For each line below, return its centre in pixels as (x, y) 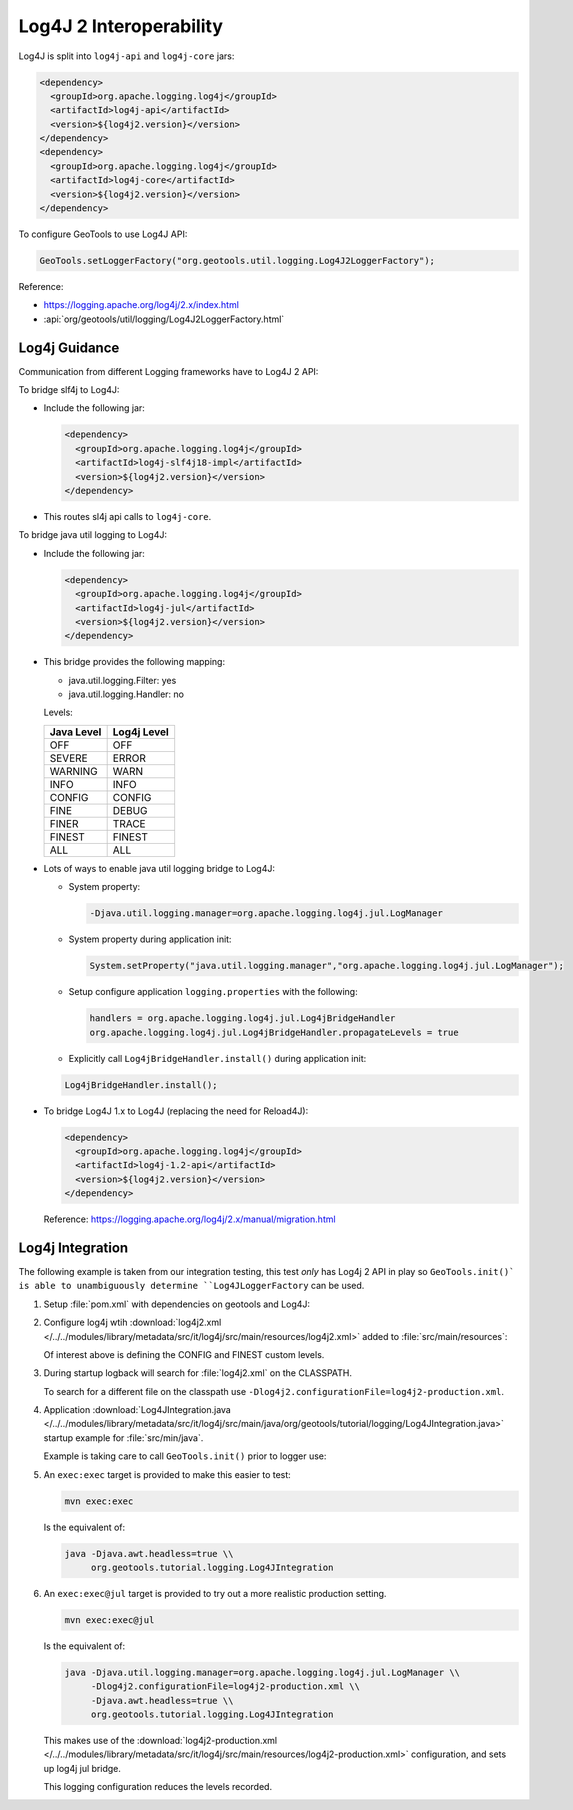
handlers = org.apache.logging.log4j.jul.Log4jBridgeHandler (242, 1018)
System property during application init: (150, 939)
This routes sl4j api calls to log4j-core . (127, 516)
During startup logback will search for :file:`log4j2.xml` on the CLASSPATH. (198, 1373)
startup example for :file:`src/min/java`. (123, 1437)
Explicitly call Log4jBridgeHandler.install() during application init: (217, 1058)
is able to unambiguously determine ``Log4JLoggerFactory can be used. (191, 1286)
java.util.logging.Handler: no (126, 694)
